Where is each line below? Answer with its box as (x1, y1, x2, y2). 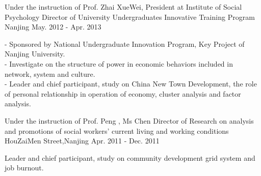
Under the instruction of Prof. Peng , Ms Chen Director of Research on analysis (5, 115, 254, 126)
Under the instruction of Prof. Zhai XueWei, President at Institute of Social (5, 2, 242, 12)
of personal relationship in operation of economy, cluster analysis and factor (5, 88, 241, 99)
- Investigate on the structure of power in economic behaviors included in (5, 58, 233, 69)
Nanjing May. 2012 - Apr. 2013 (5, 21, 101, 32)
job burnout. (5, 162, 44, 173)
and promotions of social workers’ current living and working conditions (5, 125, 229, 136)
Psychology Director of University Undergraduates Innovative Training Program (5, 11, 255, 22)
